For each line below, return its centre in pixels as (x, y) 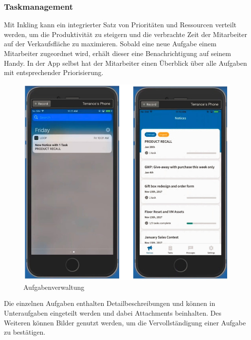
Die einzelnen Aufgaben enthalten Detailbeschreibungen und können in (110, 303)
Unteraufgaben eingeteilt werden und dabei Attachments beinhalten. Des (113, 313)
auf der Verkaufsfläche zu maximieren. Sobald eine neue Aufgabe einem (110, 44)
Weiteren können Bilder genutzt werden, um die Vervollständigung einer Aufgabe (125, 322)
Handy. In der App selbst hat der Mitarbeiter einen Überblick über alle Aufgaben (125, 63)
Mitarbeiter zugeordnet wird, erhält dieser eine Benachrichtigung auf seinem (117, 53)
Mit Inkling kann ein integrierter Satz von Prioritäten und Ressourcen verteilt (120, 25)
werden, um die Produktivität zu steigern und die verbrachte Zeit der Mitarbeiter (125, 34)
